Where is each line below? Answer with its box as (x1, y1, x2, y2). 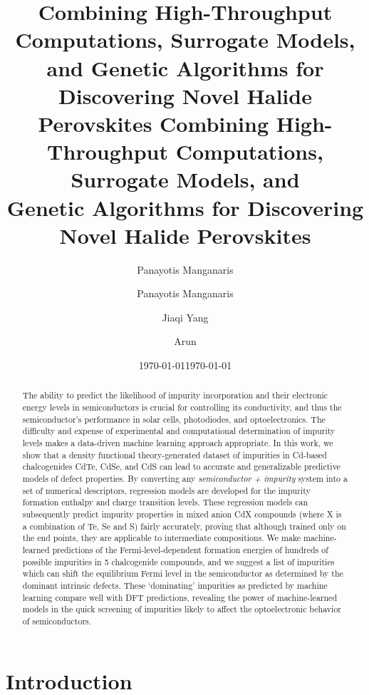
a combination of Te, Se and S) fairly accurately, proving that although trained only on (22, 520, 346, 532)
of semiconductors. (22, 614, 92, 627)
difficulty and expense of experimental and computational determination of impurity (22, 425, 336, 437)
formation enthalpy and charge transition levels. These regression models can (22, 496, 308, 508)
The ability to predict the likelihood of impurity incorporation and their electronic (22, 389, 328, 401)
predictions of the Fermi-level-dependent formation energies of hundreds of (52, 543, 328, 555)
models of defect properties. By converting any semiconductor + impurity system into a (22, 472, 348, 484)
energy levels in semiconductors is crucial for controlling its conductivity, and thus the (22, 401, 342, 413)
